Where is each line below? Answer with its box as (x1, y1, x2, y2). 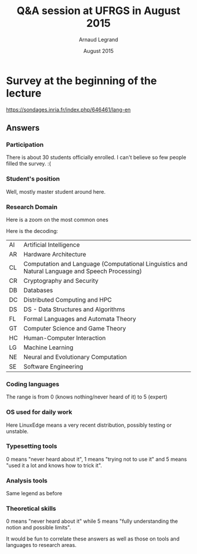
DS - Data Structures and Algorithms (23, 305, 125, 313)
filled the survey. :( (6, 160, 51, 167)
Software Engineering (23, 362, 83, 370)
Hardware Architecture (23, 250, 87, 258)
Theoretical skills (6, 505, 57, 513)
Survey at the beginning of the (6, 74, 157, 87)
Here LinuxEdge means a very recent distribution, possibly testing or (6, 421, 172, 428)
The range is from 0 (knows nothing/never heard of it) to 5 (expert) (6, 393, 168, 400)
